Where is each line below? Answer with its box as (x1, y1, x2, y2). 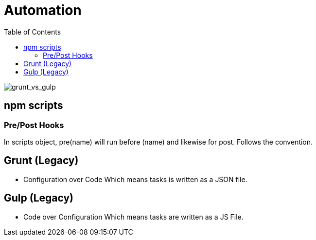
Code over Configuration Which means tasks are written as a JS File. (23, 212, 244, 221)
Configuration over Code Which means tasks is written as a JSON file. (23, 175, 247, 184)
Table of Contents (4, 27, 61, 36)
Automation (4, 2, 82, 18)
